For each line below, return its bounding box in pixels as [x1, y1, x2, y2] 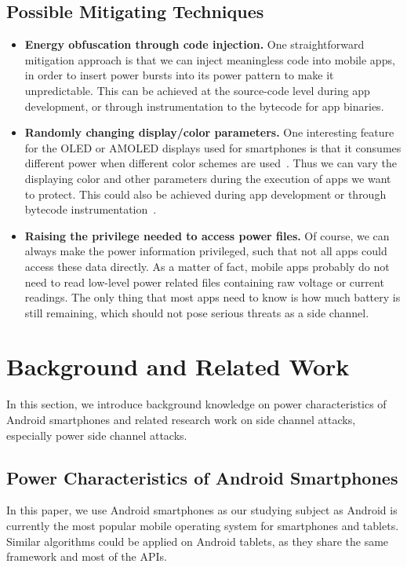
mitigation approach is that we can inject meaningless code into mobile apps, [24, 51, 395, 68]
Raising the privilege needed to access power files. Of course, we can [24, 227, 390, 243]
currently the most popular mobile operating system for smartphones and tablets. [6, 518, 399, 533]
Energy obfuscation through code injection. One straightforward [24, 36, 365, 53]
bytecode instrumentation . [24, 201, 157, 218]
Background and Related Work [6, 350, 350, 382]
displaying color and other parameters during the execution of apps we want [24, 170, 391, 186]
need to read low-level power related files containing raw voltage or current [24, 273, 384, 290]
